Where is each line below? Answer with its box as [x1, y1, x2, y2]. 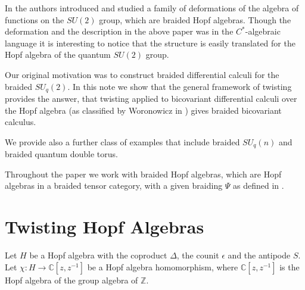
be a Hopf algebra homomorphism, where [87, 260, 238, 273]
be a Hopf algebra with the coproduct [29, 249, 167, 261]
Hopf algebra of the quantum [5, 48, 111, 61]
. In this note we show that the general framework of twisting [67, 80, 292, 92]
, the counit [176, 249, 219, 261]
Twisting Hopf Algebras [5, 214, 204, 239]
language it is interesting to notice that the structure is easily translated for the [5, 36, 295, 49]
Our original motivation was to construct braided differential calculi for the [5, 68, 279, 80]
